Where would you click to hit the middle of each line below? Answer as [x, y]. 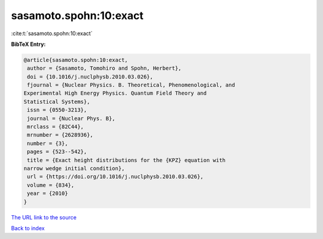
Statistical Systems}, [57, 102]
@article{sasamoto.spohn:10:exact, [76, 60]
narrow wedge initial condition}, [74, 168]
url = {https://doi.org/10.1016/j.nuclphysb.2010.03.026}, [115, 177]
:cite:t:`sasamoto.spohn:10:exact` [52, 33]
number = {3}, [48, 143]
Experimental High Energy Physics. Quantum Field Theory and [115, 93]
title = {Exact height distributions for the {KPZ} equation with [127, 160]
